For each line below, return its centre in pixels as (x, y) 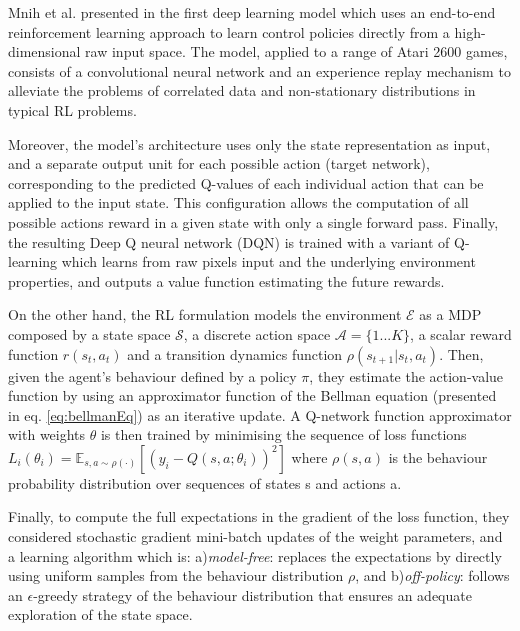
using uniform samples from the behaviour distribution (176, 575)
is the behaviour (438, 456)
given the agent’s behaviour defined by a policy (152, 375)
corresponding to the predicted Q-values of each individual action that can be (246, 182)
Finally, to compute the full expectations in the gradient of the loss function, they (259, 516)
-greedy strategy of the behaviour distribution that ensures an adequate (252, 594)
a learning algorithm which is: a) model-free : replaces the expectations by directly (255, 555)
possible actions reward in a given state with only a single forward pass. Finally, (253, 221)
